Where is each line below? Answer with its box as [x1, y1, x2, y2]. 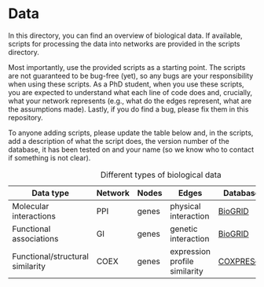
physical [170, 201, 201, 212]
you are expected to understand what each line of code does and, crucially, [8, 87, 253, 97]
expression [170, 245, 211, 256]
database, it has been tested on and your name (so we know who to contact [8, 145, 255, 154]
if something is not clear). [8, 153, 91, 162]
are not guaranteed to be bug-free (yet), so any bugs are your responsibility [8, 71, 254, 80]
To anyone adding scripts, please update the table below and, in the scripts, [8, 127, 254, 138]
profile [170, 256, 194, 267]
